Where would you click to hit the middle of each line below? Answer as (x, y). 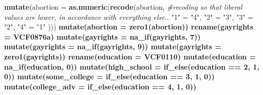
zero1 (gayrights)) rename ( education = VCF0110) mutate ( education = (130, 56)
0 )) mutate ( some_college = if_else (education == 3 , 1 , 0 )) (109, 76)
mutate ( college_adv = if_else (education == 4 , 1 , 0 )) (100, 86)
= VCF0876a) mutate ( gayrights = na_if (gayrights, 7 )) (102, 36)
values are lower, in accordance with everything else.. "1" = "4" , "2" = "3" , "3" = (129, 17)
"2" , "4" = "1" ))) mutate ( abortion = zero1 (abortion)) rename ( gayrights (129, 27)
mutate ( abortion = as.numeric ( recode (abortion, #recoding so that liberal (123, 7)
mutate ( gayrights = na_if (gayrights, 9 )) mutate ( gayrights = (113, 46)
